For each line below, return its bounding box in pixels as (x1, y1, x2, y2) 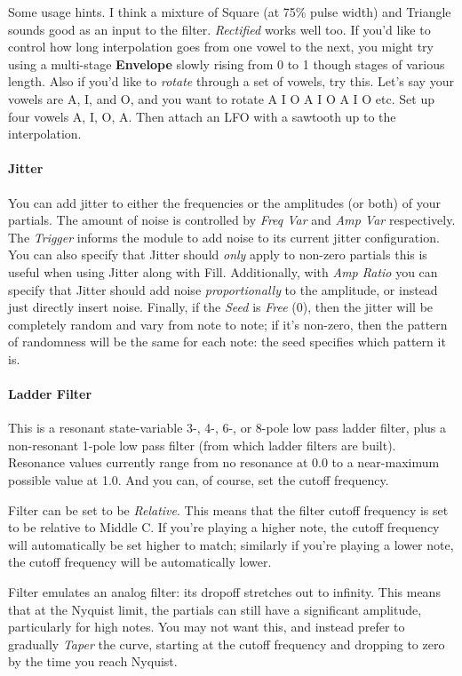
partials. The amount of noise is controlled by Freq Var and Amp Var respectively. (8, 211, 456, 229)
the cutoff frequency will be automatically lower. (8, 553, 272, 571)
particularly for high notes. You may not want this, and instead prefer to (8, 617, 405, 636)
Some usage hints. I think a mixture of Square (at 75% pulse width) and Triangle (8, 3, 451, 20)
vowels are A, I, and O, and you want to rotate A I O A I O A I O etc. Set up (8, 89, 434, 107)
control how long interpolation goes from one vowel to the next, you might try (8, 37, 434, 56)
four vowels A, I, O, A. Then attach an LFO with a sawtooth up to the (8, 107, 396, 125)
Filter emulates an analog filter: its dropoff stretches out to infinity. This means (8, 583, 441, 601)
